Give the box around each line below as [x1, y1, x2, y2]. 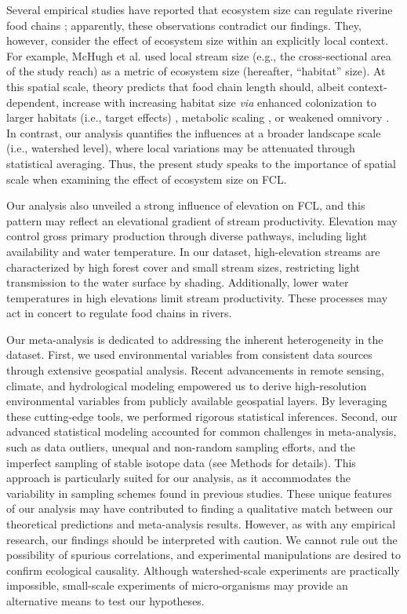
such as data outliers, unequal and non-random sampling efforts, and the [6, 439, 356, 455]
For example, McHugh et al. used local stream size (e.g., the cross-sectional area [6, 47, 391, 64]
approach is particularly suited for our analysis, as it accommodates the [6, 470, 351, 486]
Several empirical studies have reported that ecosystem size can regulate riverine [6, 2, 393, 17]
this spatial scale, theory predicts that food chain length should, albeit [6, 78, 345, 94]
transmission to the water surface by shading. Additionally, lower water [6, 274, 349, 291]
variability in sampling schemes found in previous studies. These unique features [6, 484, 392, 501]
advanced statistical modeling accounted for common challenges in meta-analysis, [6, 423, 397, 440]
